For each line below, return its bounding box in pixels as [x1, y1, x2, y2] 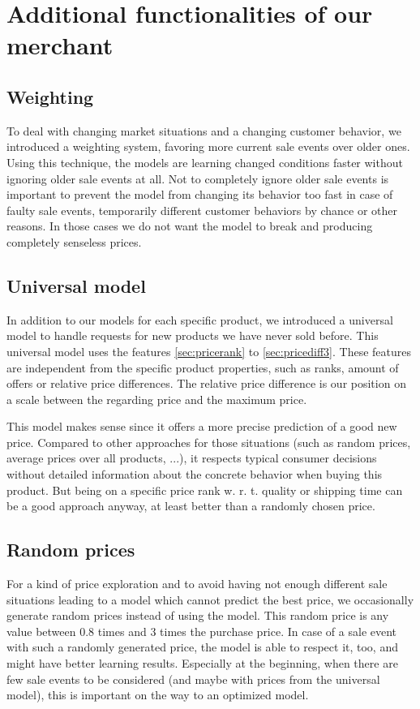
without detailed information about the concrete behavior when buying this [6, 466, 383, 483]
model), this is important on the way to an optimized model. [6, 686, 309, 703]
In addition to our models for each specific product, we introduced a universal [6, 311, 393, 328]
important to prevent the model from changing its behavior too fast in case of [6, 186, 393, 203]
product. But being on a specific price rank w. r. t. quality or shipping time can [6, 481, 403, 498]
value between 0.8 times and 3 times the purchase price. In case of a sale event [6, 622, 397, 639]
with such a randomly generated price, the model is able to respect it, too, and [6, 638, 398, 655]
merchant [6, 28, 114, 62]
